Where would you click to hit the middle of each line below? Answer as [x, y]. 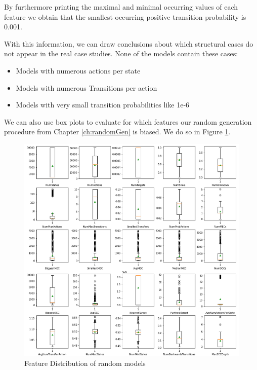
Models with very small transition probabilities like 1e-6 [103, 105]
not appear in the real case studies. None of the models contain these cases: [121, 53]
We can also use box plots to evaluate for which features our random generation [128, 121]
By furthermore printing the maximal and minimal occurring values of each [121, 7]
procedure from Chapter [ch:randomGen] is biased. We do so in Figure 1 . [117, 132]
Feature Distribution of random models [85, 363]
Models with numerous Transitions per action [87, 87]
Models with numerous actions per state [78, 70]
